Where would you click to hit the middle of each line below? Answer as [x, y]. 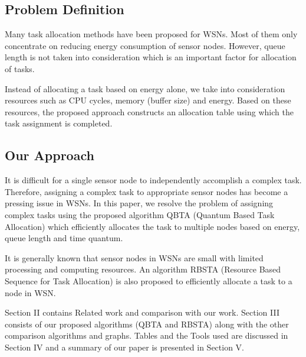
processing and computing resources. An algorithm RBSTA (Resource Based [143, 269]
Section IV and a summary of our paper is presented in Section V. [124, 347]
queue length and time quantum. [64, 238]
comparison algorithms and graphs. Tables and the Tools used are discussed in [147, 335]
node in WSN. [30, 292]
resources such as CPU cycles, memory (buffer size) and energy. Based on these [148, 100]
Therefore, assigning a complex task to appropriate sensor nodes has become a [147, 191]
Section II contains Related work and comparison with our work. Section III [142, 312]
